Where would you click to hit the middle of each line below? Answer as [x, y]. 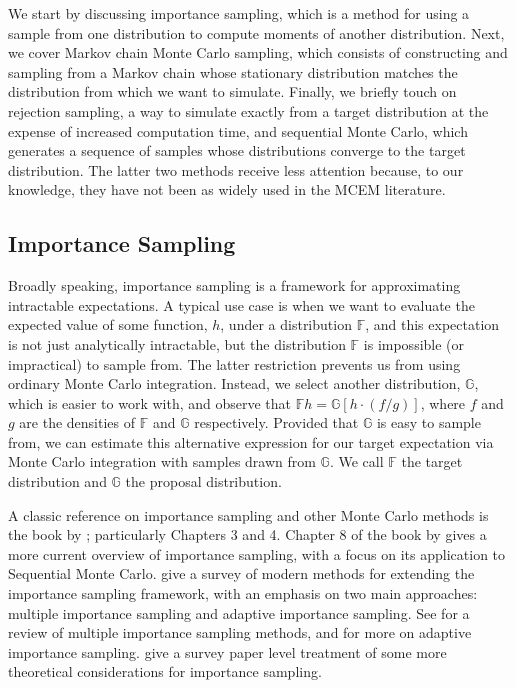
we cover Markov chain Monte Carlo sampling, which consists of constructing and [258, 52]
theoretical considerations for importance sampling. [165, 671]
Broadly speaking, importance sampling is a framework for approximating [234, 285]
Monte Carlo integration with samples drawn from [162, 461]
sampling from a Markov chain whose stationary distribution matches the [233, 71]
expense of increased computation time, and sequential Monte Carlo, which [238, 130]
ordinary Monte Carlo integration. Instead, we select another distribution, [234, 383]
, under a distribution [286, 324]
